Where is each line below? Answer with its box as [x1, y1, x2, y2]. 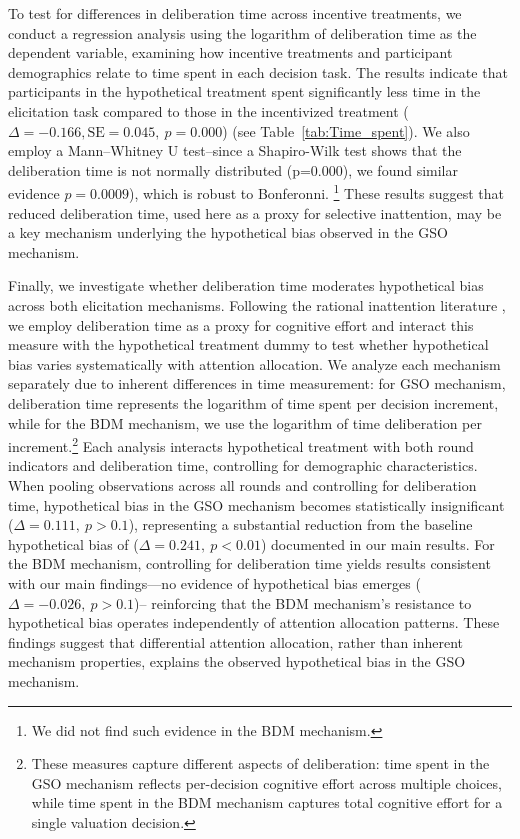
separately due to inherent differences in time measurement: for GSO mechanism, [8, 373, 506, 394]
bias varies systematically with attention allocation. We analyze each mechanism [8, 353, 501, 374]
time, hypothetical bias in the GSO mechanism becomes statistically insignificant [8, 494, 505, 515]
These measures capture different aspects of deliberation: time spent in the [31, 753, 490, 774]
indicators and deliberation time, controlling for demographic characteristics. [8, 455, 478, 476]
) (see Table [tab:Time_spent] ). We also [222, 120, 470, 141]
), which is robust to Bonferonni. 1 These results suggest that [129, 180, 504, 203]
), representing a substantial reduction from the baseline [128, 514, 473, 535]
